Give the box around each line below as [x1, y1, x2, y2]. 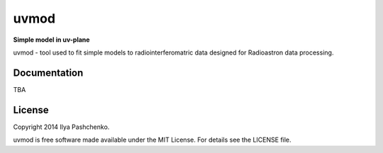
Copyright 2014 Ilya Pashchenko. [13, 123, 110, 131]
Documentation [13, 67, 84, 79]
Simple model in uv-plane [13, 35, 90, 44]
